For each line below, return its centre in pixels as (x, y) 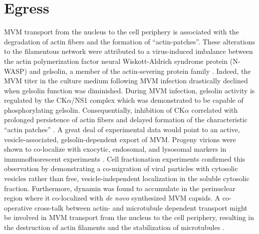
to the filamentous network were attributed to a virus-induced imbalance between (129, 51)
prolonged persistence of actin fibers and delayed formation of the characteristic (126, 119)
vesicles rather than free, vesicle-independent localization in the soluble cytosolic (127, 178)
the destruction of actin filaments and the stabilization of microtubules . (114, 227)
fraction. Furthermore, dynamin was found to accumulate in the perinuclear (120, 188)
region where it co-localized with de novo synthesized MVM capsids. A (112, 198)
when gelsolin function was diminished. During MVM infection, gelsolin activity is (129, 90)
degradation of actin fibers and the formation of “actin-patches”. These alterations (129, 41)
